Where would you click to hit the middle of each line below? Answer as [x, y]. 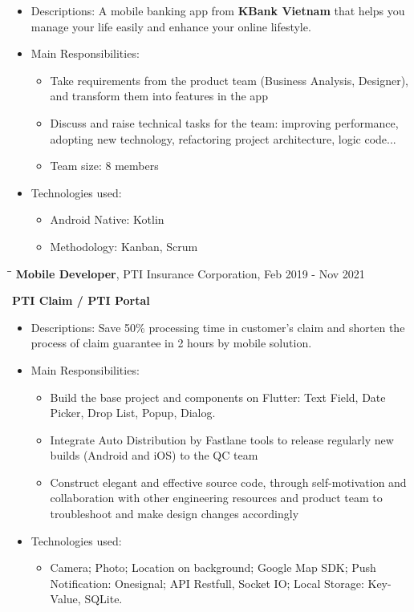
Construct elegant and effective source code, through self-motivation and [228, 482]
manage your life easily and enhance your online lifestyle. [171, 26]
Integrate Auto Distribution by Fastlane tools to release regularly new [222, 439]
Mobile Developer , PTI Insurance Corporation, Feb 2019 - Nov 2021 [190, 273]
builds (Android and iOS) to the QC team [154, 455]
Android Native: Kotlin [107, 219]
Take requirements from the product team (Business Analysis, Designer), [229, 80]
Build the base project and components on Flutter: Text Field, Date [218, 397]
